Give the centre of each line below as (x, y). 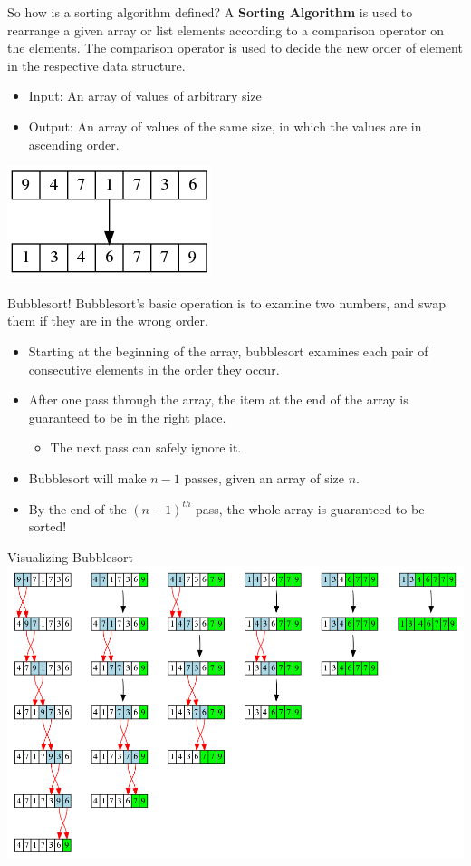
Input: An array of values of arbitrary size (145, 96)
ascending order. (74, 144)
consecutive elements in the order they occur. (154, 369)
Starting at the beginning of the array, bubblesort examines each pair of (228, 350)
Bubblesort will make (87, 477)
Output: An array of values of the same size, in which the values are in (225, 126)
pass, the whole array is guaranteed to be (310, 508)
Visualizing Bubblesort (70, 556)
